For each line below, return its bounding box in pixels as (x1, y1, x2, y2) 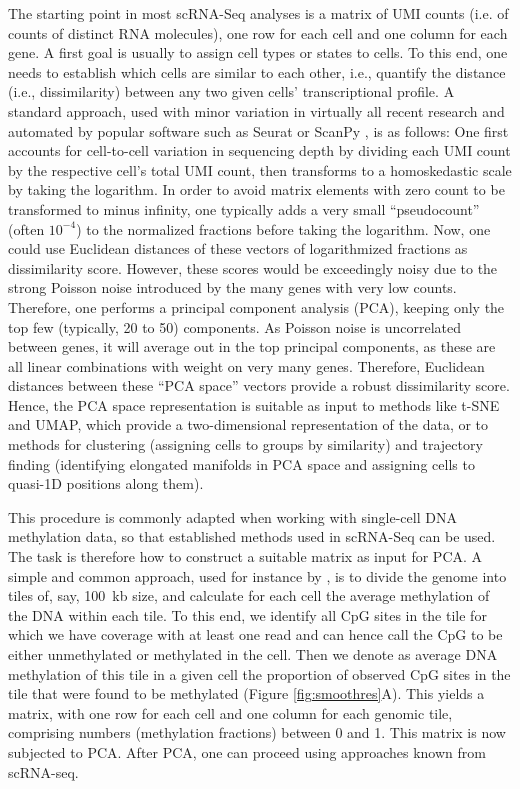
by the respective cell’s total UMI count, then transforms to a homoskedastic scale (8, 159, 512, 180)
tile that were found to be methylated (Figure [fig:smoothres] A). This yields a (8, 683, 485, 704)
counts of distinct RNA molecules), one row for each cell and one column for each (8, 22, 508, 43)
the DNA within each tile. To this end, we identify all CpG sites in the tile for (8, 604, 487, 625)
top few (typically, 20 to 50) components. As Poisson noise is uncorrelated (8, 316, 461, 337)
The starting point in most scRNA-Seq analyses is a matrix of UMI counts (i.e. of (8, 3, 509, 23)
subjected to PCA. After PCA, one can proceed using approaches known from (8, 741, 486, 762)
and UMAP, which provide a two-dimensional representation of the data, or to (8, 414, 489, 435)
